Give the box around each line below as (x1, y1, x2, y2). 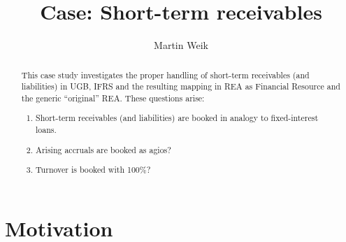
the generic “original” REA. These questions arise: (21, 92, 205, 104)
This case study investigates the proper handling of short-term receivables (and (21, 69, 310, 80)
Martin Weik (154, 38, 208, 52)
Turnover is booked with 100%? (36, 164, 151, 176)
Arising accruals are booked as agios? (36, 143, 171, 155)
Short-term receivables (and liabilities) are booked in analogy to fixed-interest (36, 112, 319, 124)
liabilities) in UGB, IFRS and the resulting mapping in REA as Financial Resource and (21, 80, 340, 92)
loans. (36, 124, 57, 136)
